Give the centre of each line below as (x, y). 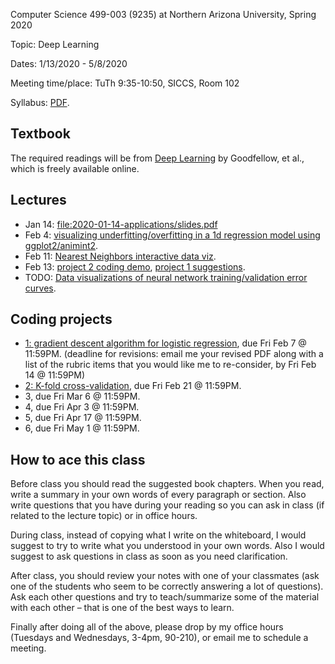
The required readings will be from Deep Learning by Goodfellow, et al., (157, 158)
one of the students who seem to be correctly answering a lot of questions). (167, 586)
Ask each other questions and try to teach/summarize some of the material (165, 597)
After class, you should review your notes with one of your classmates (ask (165, 576)
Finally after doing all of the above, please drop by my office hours (147, 627)
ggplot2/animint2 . (61, 245)
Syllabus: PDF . (40, 102)
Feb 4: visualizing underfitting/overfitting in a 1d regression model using (172, 235)
